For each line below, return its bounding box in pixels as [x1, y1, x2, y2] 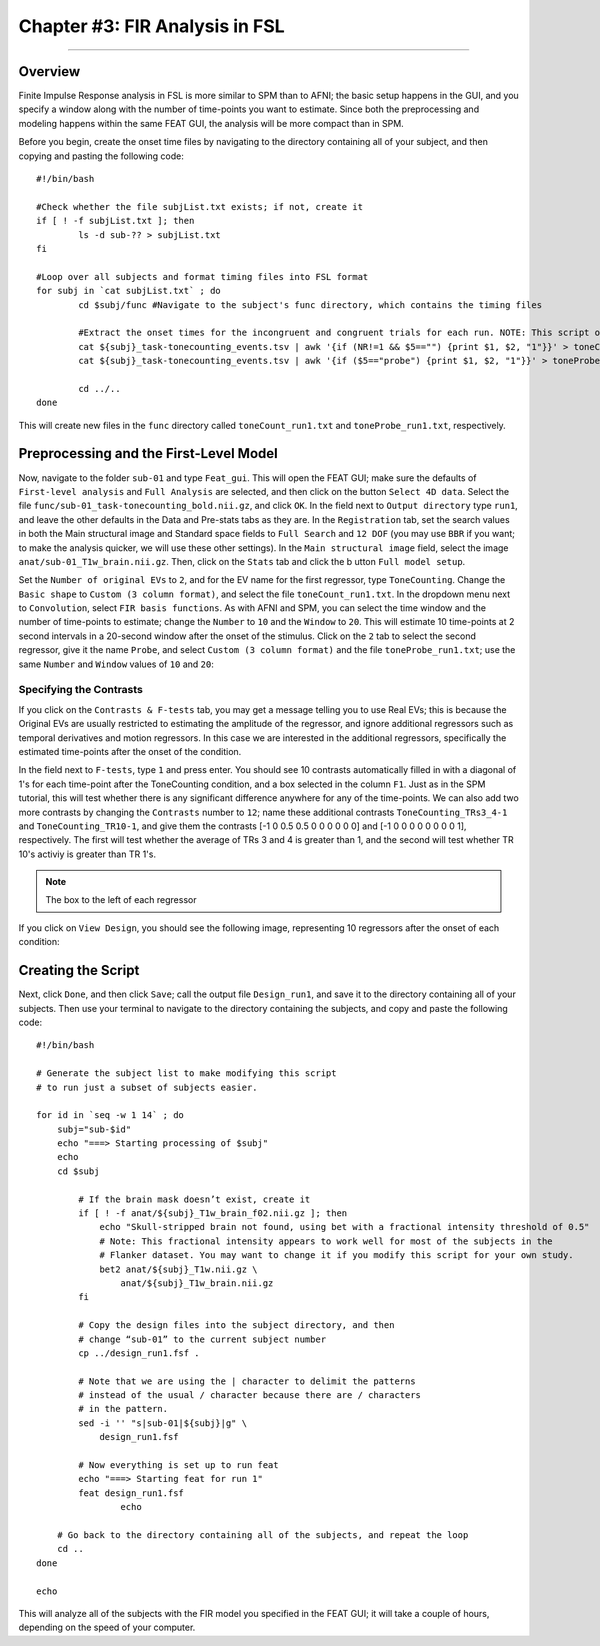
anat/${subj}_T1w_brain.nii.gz [120, 1277, 274, 1289]
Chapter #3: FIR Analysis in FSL [18, 15, 285, 37]
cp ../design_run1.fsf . [78, 1347, 200, 1359]
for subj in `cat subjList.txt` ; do [36, 285, 222, 297]
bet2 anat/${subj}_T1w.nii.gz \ [99, 1263, 259, 1275]
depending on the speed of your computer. [18, 1621, 196, 1634]
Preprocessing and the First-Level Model [18, 445, 279, 462]
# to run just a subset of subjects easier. [36, 1081, 259, 1093]
